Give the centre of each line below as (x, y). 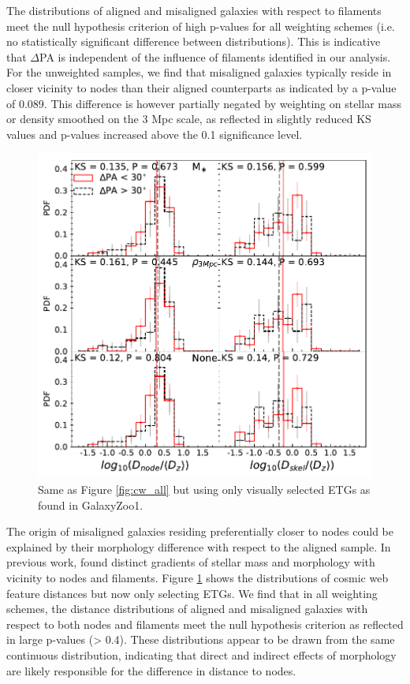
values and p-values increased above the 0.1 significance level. (155, 134)
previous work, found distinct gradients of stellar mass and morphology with (191, 562)
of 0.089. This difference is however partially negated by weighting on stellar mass (204, 103)
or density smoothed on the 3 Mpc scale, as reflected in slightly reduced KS (189, 119)
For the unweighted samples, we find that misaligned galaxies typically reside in (199, 72)
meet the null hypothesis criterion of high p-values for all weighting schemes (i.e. (201, 26)
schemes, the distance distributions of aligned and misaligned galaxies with (187, 609)
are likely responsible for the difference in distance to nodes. (151, 670)
